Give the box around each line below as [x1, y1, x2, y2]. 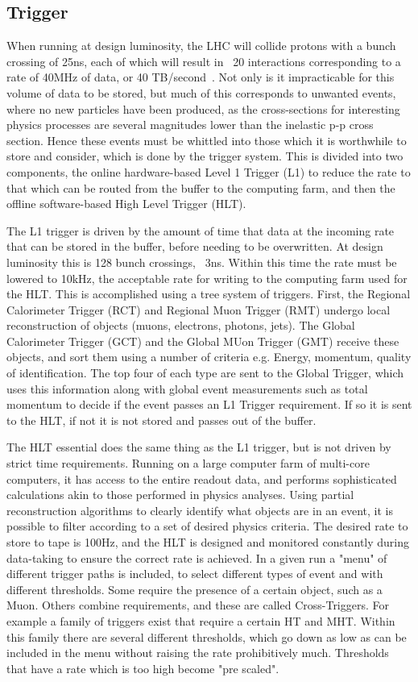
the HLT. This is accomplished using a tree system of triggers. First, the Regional [6, 285, 411, 302]
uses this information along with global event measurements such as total [6, 380, 368, 397]
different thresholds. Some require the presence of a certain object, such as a [6, 580, 383, 597]
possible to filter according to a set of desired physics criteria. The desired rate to [6, 518, 408, 534]
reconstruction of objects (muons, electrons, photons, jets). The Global [6, 317, 355, 334]
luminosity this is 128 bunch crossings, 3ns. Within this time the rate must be [6, 253, 397, 270]
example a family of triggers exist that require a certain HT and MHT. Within [6, 612, 395, 629]
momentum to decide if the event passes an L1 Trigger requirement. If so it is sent [6, 396, 412, 413]
